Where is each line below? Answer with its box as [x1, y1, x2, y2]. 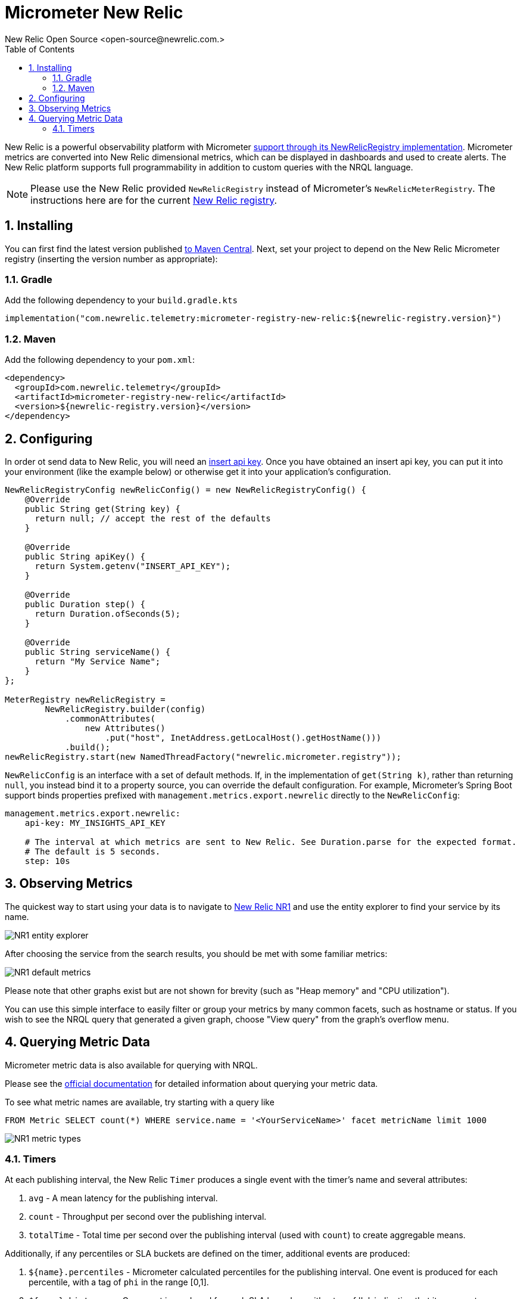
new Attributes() [85, 723, 166, 733]
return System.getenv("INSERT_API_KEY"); [35, 561, 231, 571]
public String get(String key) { [24, 504, 181, 514]
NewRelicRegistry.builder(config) [45, 704, 206, 714]
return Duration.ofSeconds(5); [35, 608, 181, 619]
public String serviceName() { [24, 647, 171, 657]
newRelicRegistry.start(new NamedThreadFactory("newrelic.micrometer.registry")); [5, 751, 401, 762]
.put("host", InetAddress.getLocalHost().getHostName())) [105, 732, 382, 742]
